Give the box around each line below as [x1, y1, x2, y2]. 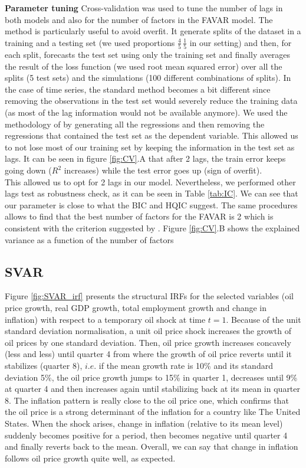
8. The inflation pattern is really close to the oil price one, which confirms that [5, 394, 289, 406]
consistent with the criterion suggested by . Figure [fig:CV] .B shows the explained [5, 222, 300, 234]
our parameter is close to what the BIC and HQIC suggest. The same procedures [5, 198, 298, 211]
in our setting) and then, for [189, 36, 292, 48]
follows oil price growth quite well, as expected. [5, 451, 176, 464]
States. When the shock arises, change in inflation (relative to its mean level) [5, 417, 283, 429]
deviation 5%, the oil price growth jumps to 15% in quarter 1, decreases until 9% [5, 371, 298, 383]
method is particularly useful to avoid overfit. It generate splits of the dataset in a [5, 25, 301, 37]
